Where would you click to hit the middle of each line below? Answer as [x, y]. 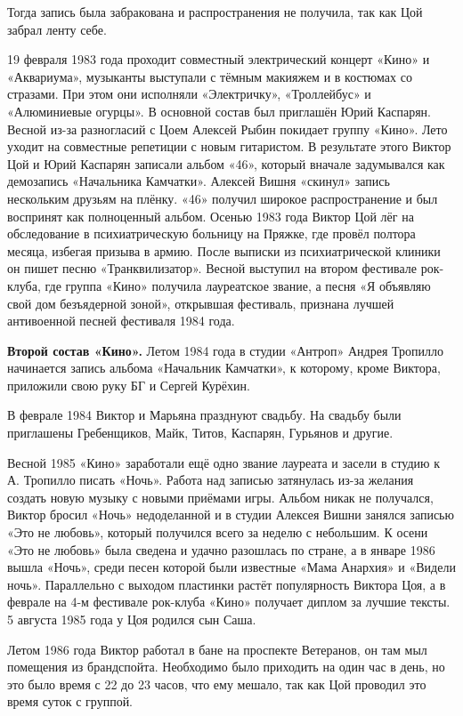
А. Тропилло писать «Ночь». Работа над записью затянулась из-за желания [211, 480]
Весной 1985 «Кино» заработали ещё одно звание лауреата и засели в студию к [224, 462]
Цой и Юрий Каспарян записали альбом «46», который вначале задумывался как [226, 163]
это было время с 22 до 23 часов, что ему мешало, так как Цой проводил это [217, 684]
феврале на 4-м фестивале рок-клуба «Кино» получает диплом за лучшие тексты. [229, 602]
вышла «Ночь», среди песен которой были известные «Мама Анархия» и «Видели [231, 567]
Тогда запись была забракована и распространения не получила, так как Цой [215, 12]
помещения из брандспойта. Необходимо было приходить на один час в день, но [226, 667]
